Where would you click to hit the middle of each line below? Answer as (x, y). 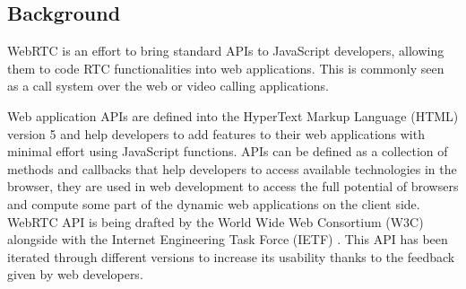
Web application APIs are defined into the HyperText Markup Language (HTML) (233, 115)
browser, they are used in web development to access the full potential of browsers (233, 186)
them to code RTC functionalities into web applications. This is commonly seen (226, 68)
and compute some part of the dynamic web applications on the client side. (214, 203)
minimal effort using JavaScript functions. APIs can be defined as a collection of (228, 151)
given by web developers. (75, 274)
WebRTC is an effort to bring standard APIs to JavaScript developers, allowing (226, 51)
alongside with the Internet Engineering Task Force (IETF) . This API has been (228, 239)
